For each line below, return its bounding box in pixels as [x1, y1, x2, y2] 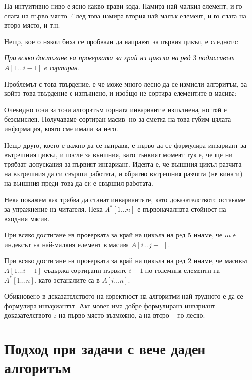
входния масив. [4, 213, 50, 223]
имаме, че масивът [193, 255, 249, 266]
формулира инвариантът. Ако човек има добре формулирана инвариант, [4, 300, 217, 310]
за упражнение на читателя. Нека [4, 204, 103, 214]
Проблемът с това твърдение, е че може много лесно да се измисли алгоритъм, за [4, 78, 247, 89]
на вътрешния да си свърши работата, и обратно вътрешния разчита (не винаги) [4, 168, 243, 179]
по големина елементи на [145, 265, 220, 275]
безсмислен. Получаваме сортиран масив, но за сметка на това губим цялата [4, 114, 231, 124]
